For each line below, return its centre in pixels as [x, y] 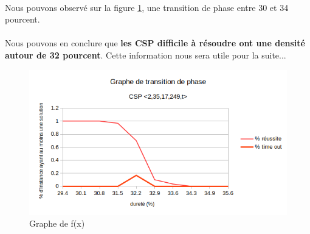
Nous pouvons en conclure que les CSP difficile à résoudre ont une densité [155, 43]
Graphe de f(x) [57, 223]
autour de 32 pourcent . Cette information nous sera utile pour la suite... [146, 55]
